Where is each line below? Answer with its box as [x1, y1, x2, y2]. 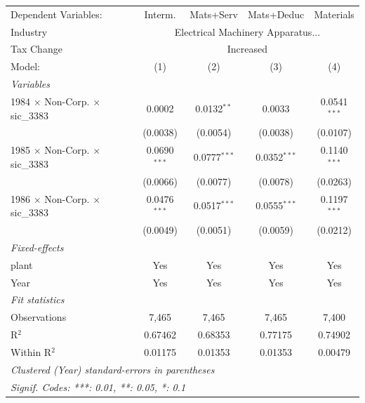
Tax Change [11, 41, 62, 56]
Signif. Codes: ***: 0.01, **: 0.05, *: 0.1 [11, 379, 186, 394]
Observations [11, 310, 67, 324]
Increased [227, 41, 268, 56]
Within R [11, 344, 52, 359]
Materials [314, 6, 354, 21]
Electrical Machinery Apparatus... [174, 24, 321, 39]
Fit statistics [11, 292, 65, 307]
